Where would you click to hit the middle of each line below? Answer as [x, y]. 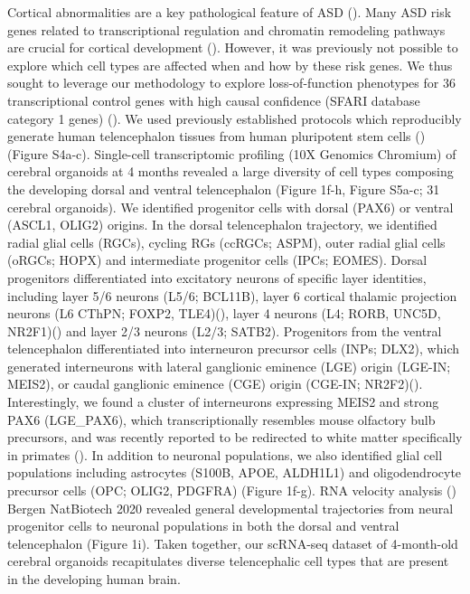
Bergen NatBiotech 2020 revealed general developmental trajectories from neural [230, 508]
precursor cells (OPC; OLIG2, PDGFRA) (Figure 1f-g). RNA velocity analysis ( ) [232, 490]
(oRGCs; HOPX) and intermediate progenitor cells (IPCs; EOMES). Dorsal [217, 260]
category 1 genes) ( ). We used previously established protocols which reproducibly [235, 118]
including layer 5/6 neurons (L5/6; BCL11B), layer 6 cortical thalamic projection [232, 295]
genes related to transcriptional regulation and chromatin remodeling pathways [226, 29]
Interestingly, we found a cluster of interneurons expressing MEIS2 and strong [223, 402]
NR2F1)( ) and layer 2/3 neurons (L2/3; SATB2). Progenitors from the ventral [225, 330]
